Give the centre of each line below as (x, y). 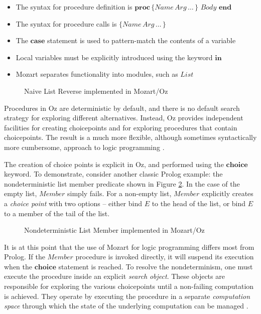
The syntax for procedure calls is (66, 23)
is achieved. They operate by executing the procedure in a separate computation (127, 296)
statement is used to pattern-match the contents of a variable (141, 40)
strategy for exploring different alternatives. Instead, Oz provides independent (124, 118)
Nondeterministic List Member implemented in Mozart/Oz (114, 230)
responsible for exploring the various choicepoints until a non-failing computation (129, 286)
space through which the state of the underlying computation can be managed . (126, 306)
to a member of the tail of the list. (57, 213)
